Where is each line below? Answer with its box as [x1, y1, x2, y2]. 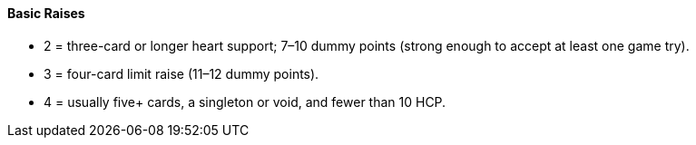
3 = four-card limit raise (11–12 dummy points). [44, 65, 319, 82]
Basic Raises [7, 5, 85, 21]
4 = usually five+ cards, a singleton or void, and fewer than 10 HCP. [44, 93, 446, 110]
